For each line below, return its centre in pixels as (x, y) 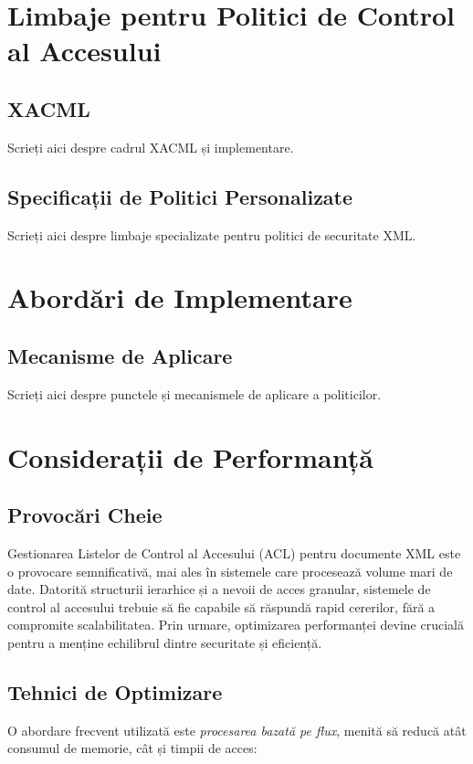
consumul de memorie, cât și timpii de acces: (132, 748)
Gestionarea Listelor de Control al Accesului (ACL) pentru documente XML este (234, 552)
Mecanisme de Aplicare (120, 355)
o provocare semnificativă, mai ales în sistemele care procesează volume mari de (230, 571)
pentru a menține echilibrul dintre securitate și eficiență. (165, 642)
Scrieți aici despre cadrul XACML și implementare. (151, 147)
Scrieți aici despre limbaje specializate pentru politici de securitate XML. (212, 234)
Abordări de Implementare (180, 297)
